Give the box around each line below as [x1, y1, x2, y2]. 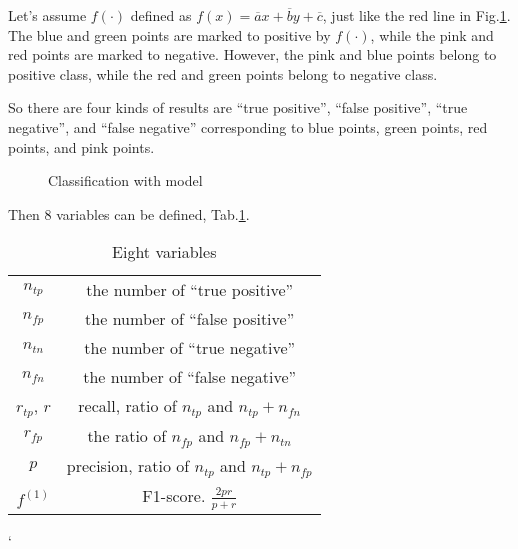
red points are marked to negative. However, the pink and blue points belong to [8, 44, 497, 65]
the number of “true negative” [84, 336, 296, 360]
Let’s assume [8, 5, 87, 25]
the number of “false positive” [85, 307, 295, 331]
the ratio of [87, 424, 167, 448]
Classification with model [48, 170, 203, 191]
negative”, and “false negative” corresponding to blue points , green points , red [8, 116, 488, 137]
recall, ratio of [78, 394, 177, 418]
